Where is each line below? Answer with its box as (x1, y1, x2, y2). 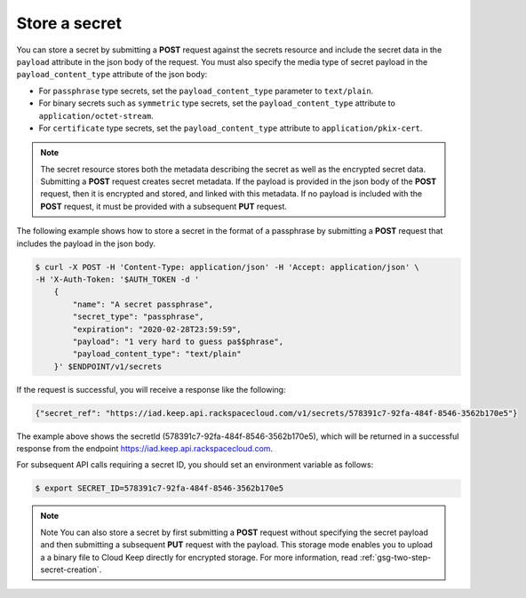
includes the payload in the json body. (16, 238, 155, 249)
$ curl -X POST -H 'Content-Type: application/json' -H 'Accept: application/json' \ (35, 262, 419, 272)
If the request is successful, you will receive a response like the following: (16, 384, 286, 395)
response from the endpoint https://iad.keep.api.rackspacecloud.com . (16, 443, 274, 454)
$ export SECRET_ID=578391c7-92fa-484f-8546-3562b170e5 (35, 483, 284, 493)
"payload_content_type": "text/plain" (72, 349, 242, 359)
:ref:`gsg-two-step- (360, 552, 431, 562)
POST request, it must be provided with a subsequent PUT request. (40, 201, 288, 211)
